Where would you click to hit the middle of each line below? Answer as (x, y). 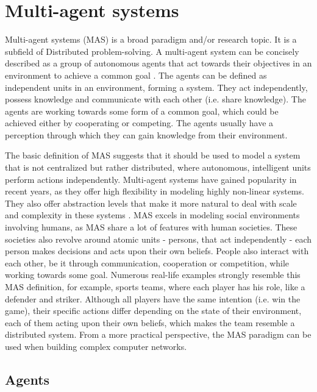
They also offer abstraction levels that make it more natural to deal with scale (151, 203)
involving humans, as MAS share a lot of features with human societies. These (151, 227)
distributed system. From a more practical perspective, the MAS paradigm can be (158, 334)
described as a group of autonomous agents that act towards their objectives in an (158, 63)
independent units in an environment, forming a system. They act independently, (156, 87)
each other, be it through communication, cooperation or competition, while (147, 262)
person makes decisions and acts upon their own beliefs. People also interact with (157, 251)
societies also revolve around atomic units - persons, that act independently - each (158, 239)
